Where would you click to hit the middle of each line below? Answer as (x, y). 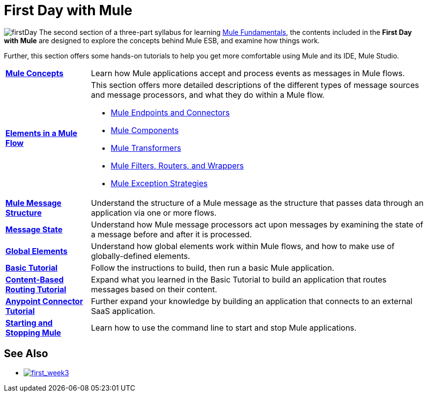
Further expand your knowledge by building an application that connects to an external (252, 301)
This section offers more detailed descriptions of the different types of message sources (255, 85)
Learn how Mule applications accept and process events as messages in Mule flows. (248, 73)
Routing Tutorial (36, 289)
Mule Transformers (146, 148)
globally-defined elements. (141, 256)
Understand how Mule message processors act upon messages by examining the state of (257, 224)
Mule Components (145, 130)
